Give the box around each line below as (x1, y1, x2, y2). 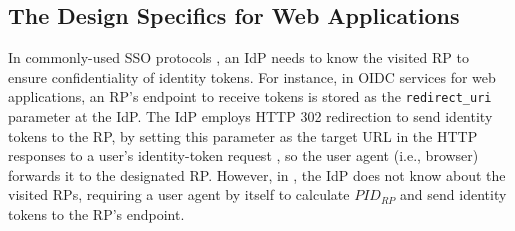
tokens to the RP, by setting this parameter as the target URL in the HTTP (8, 125, 478, 146)
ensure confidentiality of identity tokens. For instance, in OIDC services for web (8, 66, 496, 87)
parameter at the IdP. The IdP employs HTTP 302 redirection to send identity (8, 106, 493, 127)
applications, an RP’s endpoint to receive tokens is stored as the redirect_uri (8, 86, 492, 107)
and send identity (400, 184, 507, 205)
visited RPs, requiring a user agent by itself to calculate (8, 184, 350, 205)
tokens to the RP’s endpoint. (8, 204, 185, 225)
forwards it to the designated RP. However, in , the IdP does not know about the (8, 164, 506, 185)
